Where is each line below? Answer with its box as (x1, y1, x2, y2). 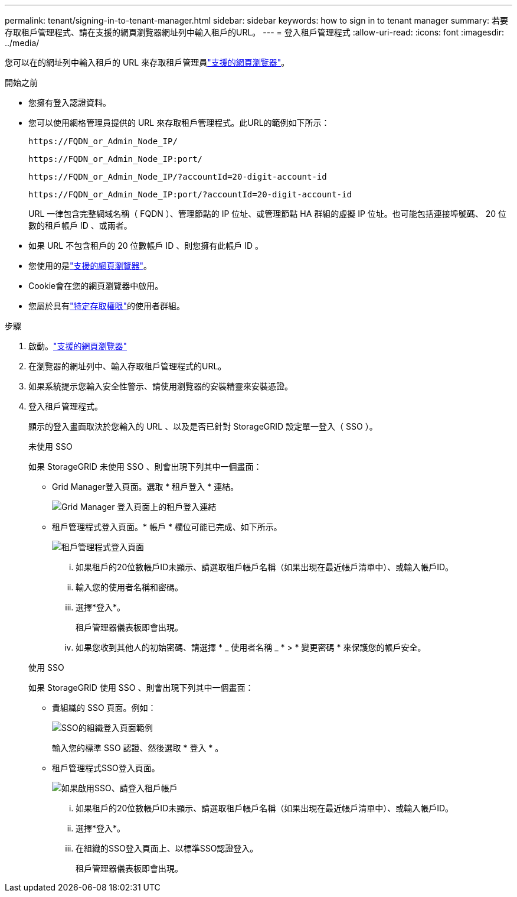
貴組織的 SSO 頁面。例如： (52, 703, 156, 713)
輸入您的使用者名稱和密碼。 (76, 582, 183, 592)
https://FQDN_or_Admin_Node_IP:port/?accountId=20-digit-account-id (28, 190, 352, 199)
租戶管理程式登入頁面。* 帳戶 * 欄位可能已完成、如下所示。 (52, 522, 282, 532)
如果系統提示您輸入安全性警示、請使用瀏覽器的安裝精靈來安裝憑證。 (28, 381, 293, 391)
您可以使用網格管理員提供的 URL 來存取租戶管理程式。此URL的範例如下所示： (28, 118, 330, 128)
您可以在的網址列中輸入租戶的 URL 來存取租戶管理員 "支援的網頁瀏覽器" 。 (5, 57, 290, 67)
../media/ (5, 38, 40, 48)
